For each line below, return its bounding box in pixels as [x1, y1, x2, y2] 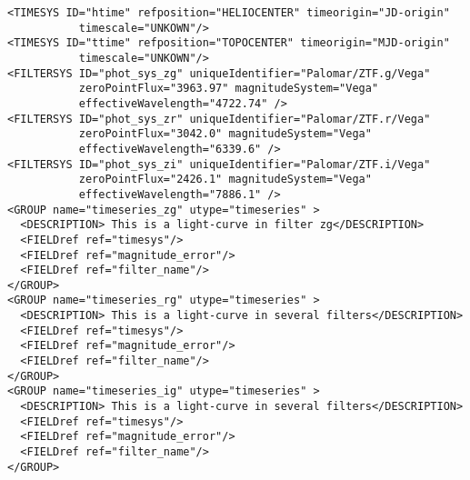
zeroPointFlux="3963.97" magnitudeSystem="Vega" [78, 82, 379, 95]
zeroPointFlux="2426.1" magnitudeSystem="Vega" [78, 173, 372, 186]
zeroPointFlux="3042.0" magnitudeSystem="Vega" [78, 127, 372, 141]
